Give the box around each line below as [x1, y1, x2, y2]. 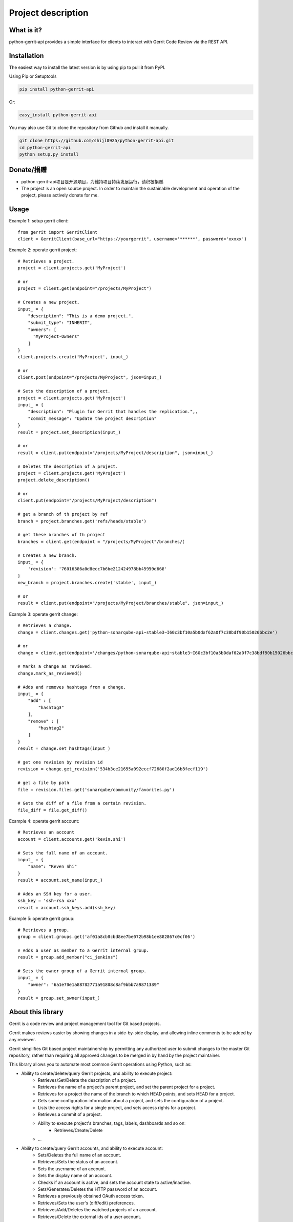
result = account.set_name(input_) [18, 877, 103, 883]
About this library [9, 1008, 63, 1016]
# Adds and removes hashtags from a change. [18, 684, 126, 690]
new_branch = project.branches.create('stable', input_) [18, 580, 157, 586]
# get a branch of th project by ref [18, 511, 108, 517]
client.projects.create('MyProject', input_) [18, 354, 129, 360]
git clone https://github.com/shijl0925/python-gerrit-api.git [19, 138, 174, 144]
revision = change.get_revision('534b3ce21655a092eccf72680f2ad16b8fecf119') [18, 766, 209, 772]
